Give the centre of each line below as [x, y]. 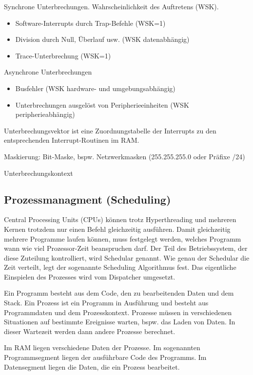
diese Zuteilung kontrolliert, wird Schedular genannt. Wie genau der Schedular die [127, 257]
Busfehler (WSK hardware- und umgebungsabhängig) [95, 88]
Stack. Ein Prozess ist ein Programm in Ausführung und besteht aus [106, 303]
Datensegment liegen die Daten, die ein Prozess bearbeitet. [92, 366]
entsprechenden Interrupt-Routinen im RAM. [72, 140]
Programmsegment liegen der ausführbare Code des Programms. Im [105, 357]
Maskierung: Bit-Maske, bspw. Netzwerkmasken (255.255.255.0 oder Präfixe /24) [125, 156]
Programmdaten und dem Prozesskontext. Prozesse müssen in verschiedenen [118, 312]
